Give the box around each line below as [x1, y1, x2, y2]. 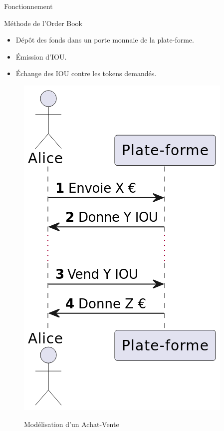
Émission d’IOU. [15, 51, 67, 62]
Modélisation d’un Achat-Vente [24, 418, 119, 429]
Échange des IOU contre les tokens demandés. [15, 68, 157, 79]
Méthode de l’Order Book [4, 18, 83, 28]
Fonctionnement [4, 1, 53, 11]
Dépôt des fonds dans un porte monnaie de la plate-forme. [15, 35, 194, 45]
